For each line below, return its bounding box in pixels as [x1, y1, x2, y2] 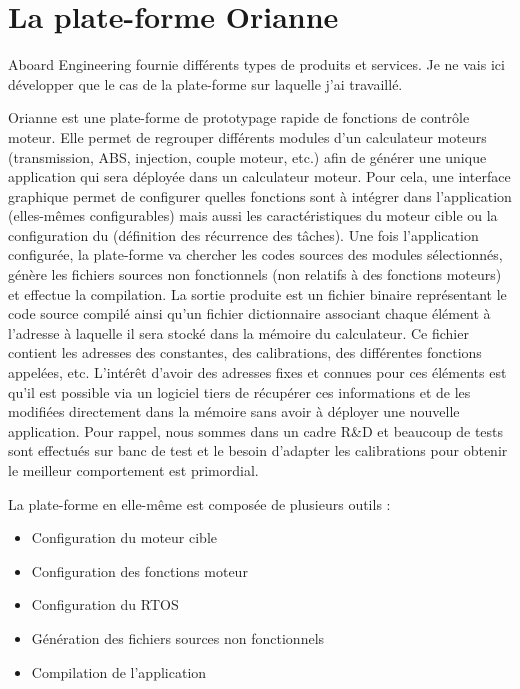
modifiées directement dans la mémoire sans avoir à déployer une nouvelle [8, 401, 460, 422]
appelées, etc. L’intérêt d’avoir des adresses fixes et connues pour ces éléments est [8, 362, 507, 383]
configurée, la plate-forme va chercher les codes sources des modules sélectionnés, [8, 244, 503, 265]
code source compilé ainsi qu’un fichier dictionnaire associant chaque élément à [8, 303, 491, 324]
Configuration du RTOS [31, 594, 179, 615]
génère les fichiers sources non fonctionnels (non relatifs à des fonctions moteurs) [8, 264, 502, 285]
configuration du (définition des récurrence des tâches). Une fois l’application [8, 224, 479, 245]
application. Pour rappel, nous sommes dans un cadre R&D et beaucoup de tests [8, 420, 504, 441]
